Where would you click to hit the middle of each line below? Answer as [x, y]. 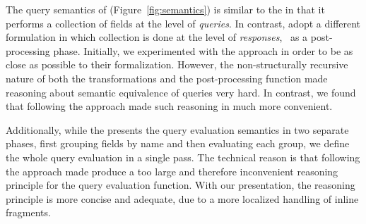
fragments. [28, 212]
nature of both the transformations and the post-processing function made [167, 78]
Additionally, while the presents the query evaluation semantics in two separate [177, 129]
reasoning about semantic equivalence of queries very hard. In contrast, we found [181, 92]
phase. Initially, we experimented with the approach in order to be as [203, 50]
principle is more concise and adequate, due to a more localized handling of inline [182, 198]
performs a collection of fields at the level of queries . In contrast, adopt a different [183, 23]
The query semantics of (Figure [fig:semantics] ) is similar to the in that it [165, 9]
